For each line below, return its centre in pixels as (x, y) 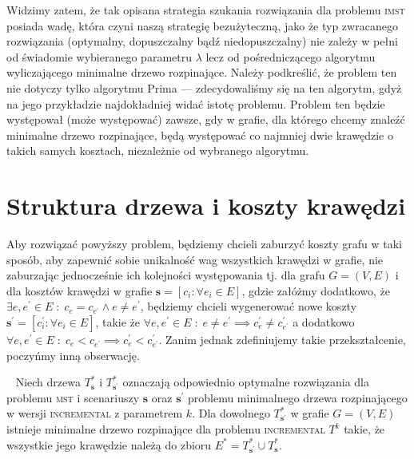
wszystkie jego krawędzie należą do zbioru (109, 444)
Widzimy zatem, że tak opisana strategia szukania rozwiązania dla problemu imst (206, 10)
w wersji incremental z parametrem (95, 413)
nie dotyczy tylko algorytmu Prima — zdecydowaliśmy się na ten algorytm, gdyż (204, 87)
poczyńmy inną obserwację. (73, 355)
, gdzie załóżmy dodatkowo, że (316, 290)
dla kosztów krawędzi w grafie (80, 290)
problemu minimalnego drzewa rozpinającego (297, 397)
